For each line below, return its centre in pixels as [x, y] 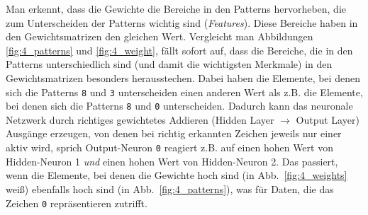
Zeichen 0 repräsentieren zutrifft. [77, 203]
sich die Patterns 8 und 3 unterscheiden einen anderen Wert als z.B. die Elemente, [184, 92]
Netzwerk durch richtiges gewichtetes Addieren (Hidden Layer [140, 119]
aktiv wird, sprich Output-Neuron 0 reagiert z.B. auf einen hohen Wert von [169, 147]
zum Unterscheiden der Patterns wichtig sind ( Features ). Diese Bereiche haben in [182, 22]
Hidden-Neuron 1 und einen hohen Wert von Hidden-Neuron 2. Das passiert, [172, 161]
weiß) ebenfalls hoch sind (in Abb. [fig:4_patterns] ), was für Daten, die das [170, 188]
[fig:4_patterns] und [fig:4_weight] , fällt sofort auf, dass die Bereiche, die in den [179, 50]
